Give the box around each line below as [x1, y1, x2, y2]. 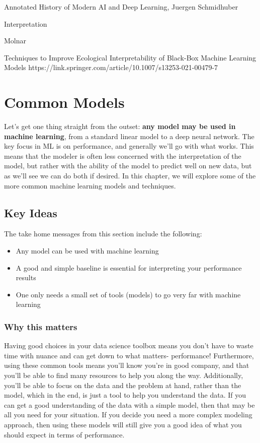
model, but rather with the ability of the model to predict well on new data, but [4, 160, 252, 171]
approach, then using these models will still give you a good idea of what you [4, 419, 242, 429]
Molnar [4, 35, 27, 46]
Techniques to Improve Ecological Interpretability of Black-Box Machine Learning [4, 52, 256, 62]
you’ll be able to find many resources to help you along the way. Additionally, [4, 370, 243, 381]
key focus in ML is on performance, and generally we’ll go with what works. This [4, 141, 254, 151]
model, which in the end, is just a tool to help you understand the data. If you [4, 390, 246, 400]
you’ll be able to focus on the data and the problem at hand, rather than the [4, 379, 241, 390]
